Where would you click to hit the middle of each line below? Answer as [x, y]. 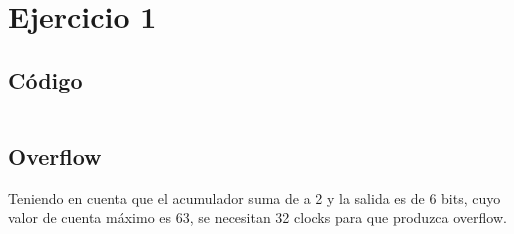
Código [45, 79]
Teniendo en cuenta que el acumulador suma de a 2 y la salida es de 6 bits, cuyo [254, 197]
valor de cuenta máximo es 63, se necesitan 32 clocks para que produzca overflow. [257, 217]
